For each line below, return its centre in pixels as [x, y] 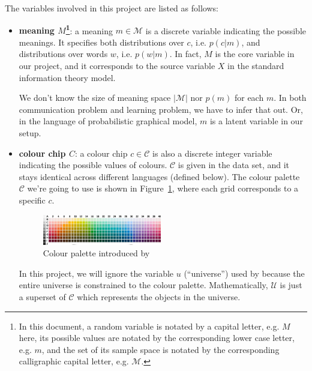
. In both [290, 98]
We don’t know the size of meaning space [95, 98]
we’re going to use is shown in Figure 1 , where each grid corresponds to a [163, 188]
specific [32, 200]
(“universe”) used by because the [244, 273]
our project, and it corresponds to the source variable [117, 66]
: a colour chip [101, 153]
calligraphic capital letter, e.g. [74, 361]
